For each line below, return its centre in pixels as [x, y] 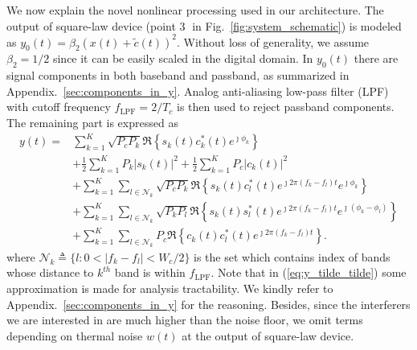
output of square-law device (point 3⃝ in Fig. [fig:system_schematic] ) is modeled [204, 25]
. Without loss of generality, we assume [273, 41]
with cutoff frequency [59, 107]
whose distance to [50, 272]
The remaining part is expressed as [92, 123]
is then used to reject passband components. [286, 107]
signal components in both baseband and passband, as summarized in [178, 75]
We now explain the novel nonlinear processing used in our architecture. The [195, 10]
